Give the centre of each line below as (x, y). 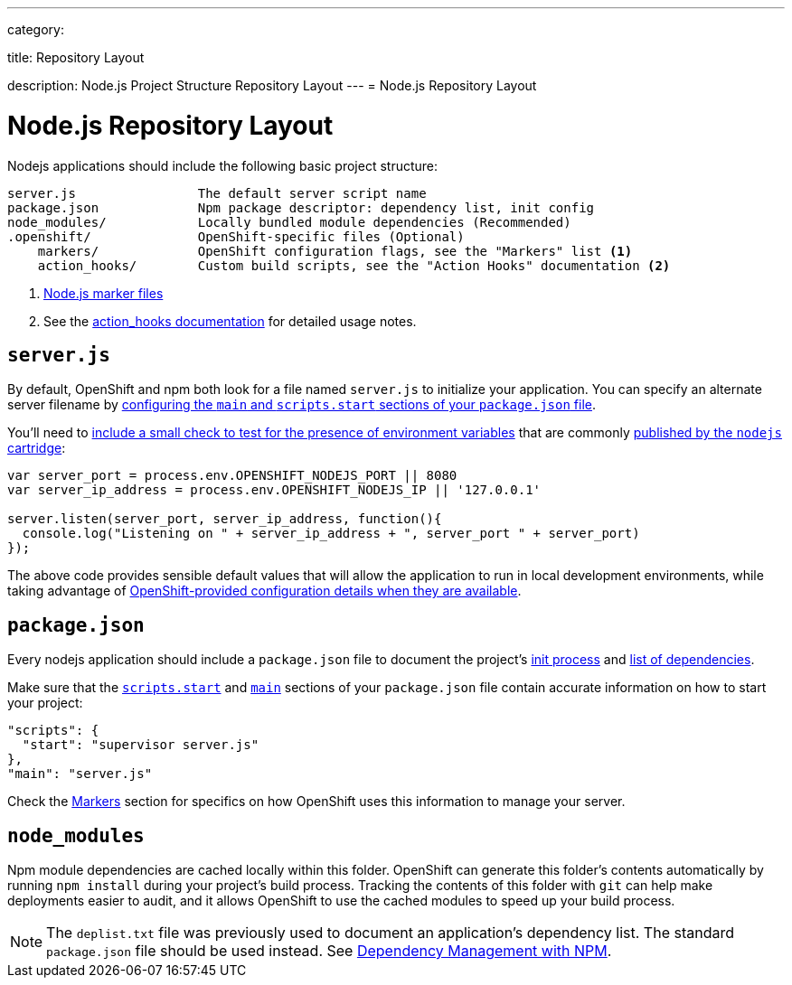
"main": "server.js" (80, 774)
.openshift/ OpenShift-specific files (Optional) (236, 236)
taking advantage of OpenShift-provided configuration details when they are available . (264, 591)
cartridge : (37, 448)
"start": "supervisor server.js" (141, 745)
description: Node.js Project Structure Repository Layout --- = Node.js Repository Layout (272, 85)
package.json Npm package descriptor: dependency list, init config (301, 207)
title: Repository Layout (76, 57)
